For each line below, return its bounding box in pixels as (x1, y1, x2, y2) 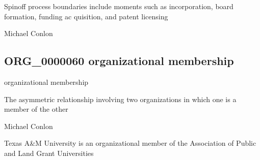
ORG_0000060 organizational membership (4, 53, 234, 69)
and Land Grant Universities (4, 147, 94, 158)
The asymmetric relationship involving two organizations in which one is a (4, 93, 237, 104)
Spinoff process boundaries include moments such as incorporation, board (4, 1, 233, 11)
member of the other (4, 104, 68, 114)
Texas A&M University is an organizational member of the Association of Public (4, 138, 256, 148)
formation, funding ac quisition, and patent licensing (4, 11, 168, 21)
